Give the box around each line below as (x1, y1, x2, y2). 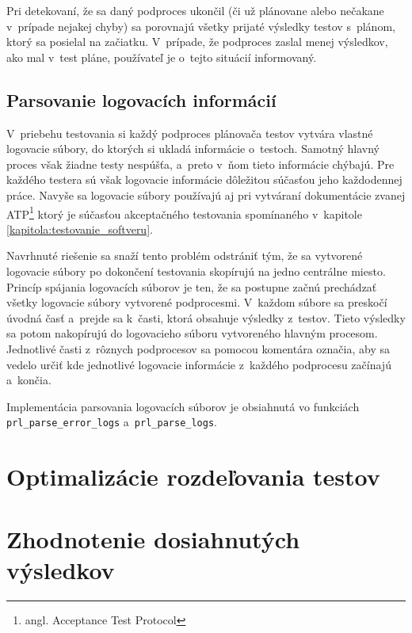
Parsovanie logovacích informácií (6, 87, 277, 112)
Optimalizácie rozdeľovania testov (6, 460, 380, 493)
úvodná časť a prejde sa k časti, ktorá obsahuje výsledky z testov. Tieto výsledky (6, 309, 406, 326)
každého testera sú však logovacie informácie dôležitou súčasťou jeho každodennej (6, 171, 402, 188)
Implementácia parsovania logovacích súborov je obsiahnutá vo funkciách (6, 398, 360, 414)
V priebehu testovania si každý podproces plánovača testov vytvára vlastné (6, 124, 373, 141)
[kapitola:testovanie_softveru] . (6, 220, 153, 237)
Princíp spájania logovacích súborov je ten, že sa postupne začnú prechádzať (6, 278, 377, 295)
